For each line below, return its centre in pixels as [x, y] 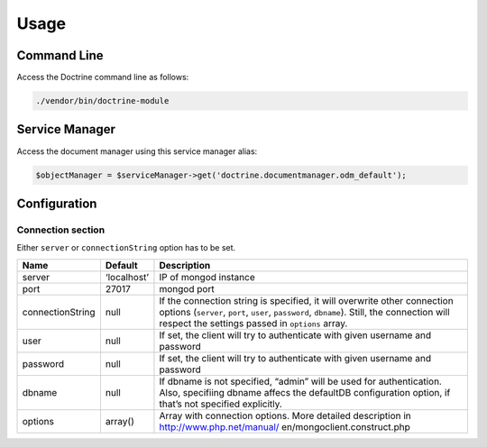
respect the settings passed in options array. [253, 323]
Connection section [61, 230]
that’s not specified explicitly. [221, 404]
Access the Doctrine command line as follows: [103, 78]
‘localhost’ [127, 277]
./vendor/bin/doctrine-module [102, 101]
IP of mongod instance [207, 277]
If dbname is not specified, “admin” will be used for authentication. [300, 381]
